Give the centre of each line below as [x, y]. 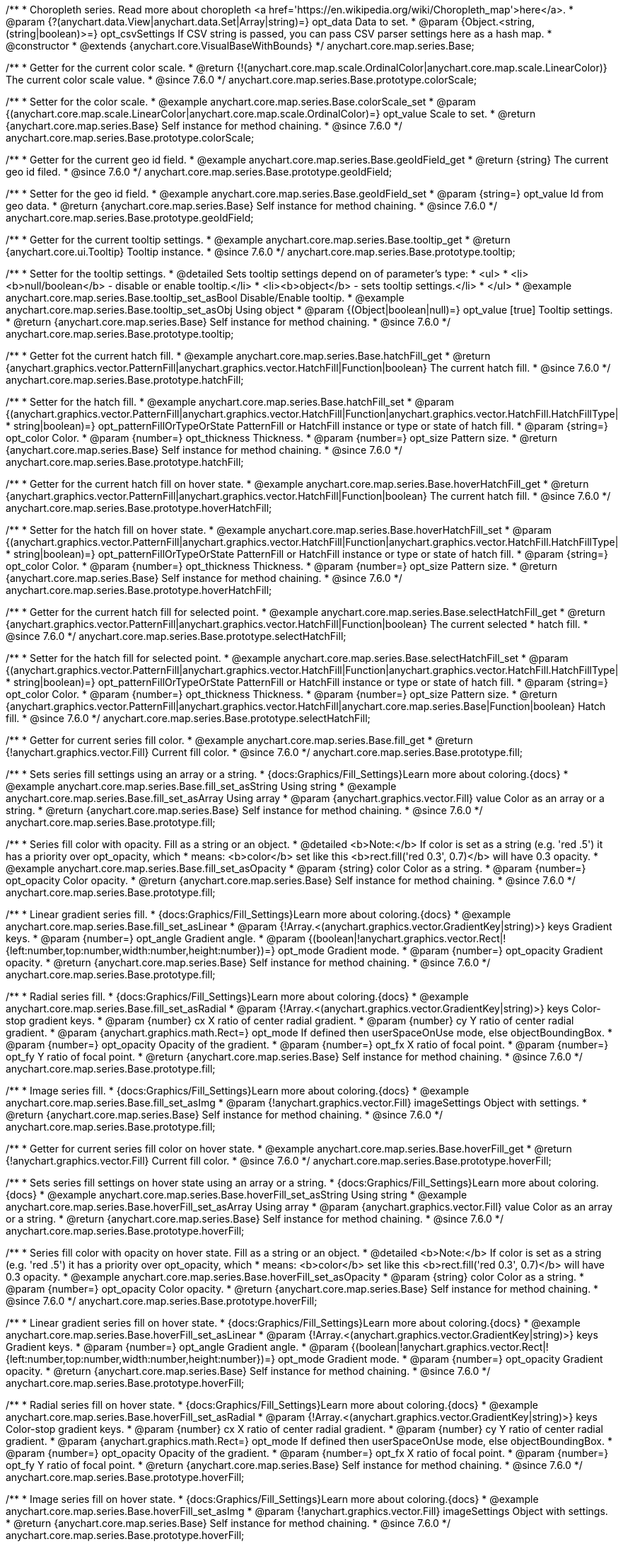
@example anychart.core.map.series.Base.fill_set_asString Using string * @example [201, 786]
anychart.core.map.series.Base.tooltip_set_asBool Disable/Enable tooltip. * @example [205, 298]
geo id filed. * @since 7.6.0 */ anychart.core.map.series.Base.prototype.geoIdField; [199, 172]
